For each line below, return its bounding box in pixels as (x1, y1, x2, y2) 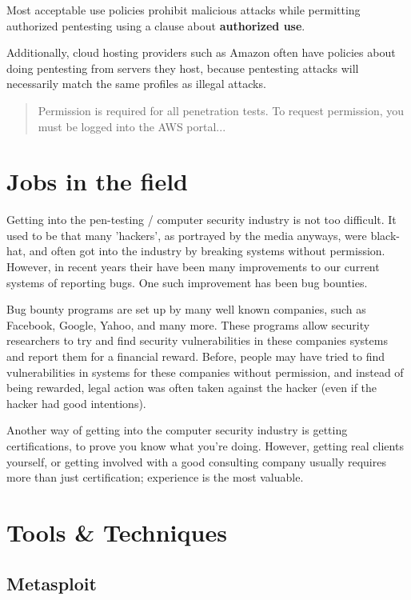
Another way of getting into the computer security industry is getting (6, 422, 348, 438)
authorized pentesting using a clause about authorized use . (6, 17, 305, 34)
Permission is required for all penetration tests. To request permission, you (38, 102, 405, 118)
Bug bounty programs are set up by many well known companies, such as (6, 301, 366, 318)
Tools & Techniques (6, 515, 227, 548)
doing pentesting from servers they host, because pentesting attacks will (6, 59, 359, 76)
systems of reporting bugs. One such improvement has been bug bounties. (6, 274, 368, 290)
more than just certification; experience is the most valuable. (6, 469, 304, 486)
